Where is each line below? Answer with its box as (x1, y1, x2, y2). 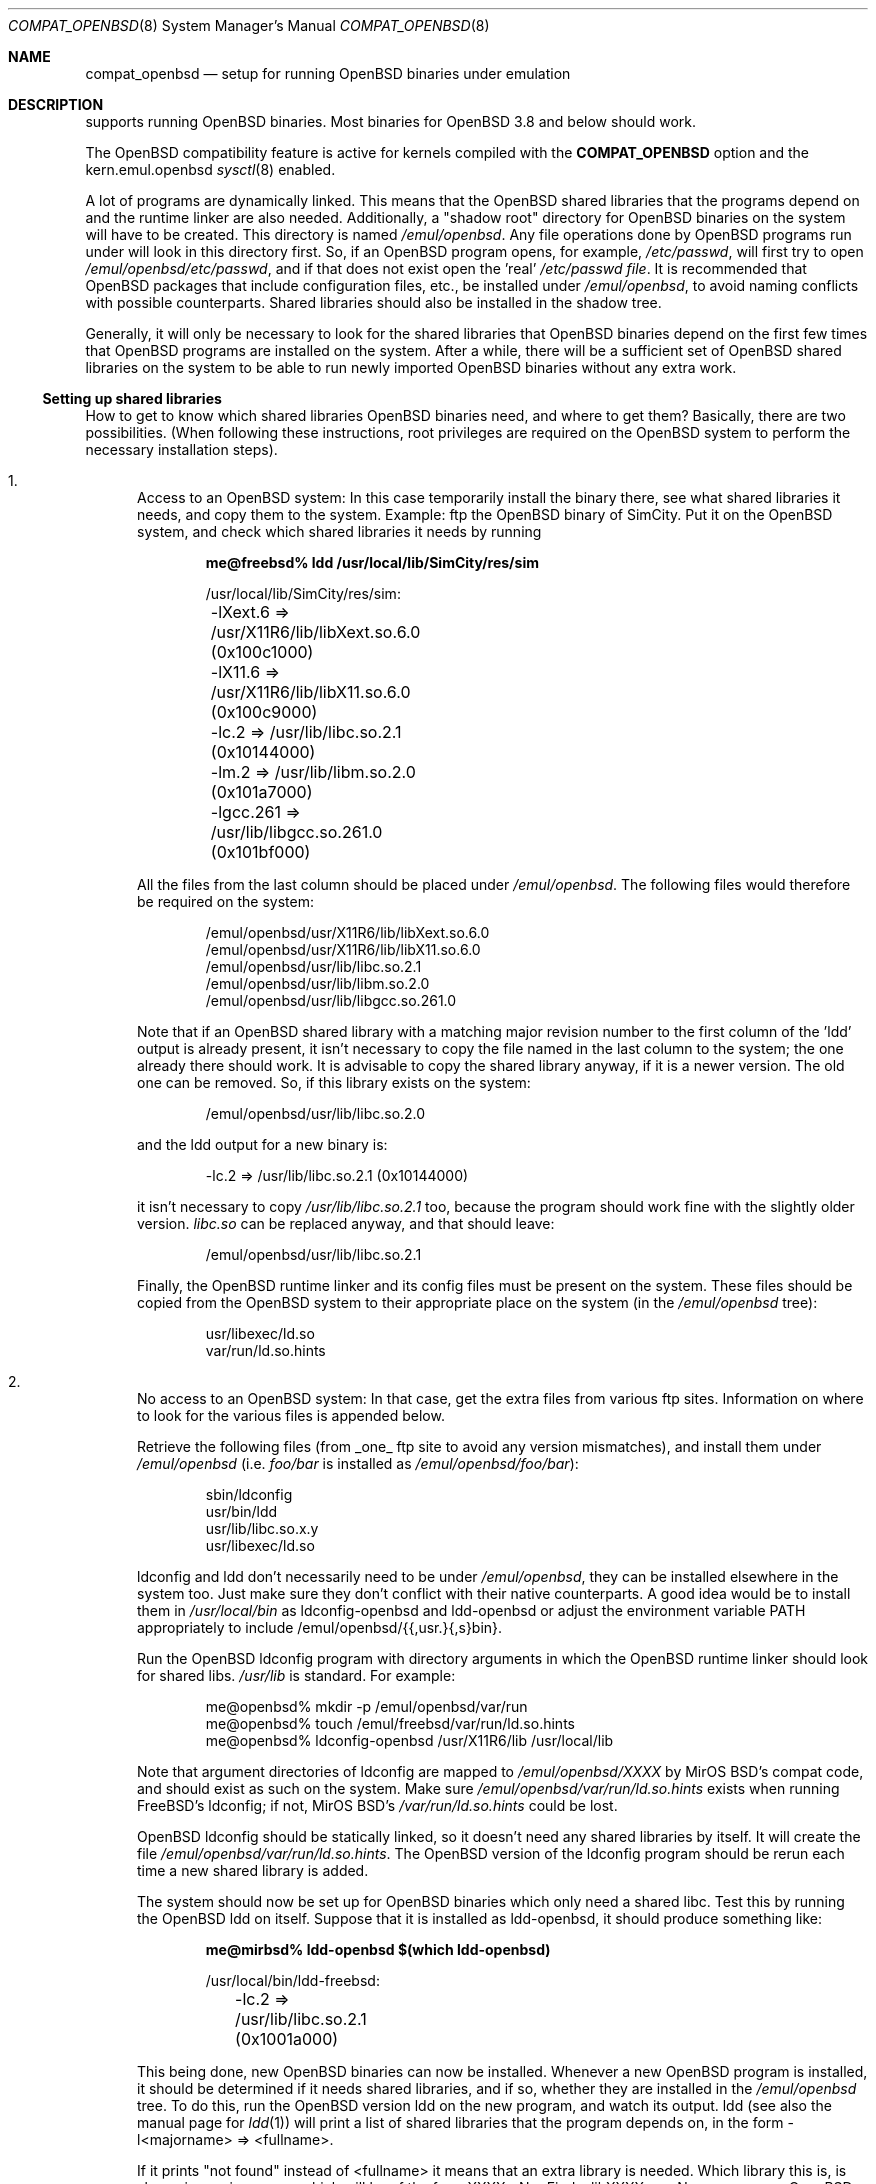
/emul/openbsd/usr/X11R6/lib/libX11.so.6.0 (205, 941, 481, 958)
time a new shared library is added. (137, 1862, 369, 1879)
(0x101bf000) (210, 842, 311, 862)
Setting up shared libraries (42, 390, 222, 407)
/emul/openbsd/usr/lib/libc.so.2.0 (205, 1105, 426, 1122)
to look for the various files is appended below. (137, 1407, 445, 1424)
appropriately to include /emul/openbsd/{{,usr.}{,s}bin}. (137, 1619, 503, 1636)
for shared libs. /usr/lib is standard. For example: (137, 1667, 456, 1684)
